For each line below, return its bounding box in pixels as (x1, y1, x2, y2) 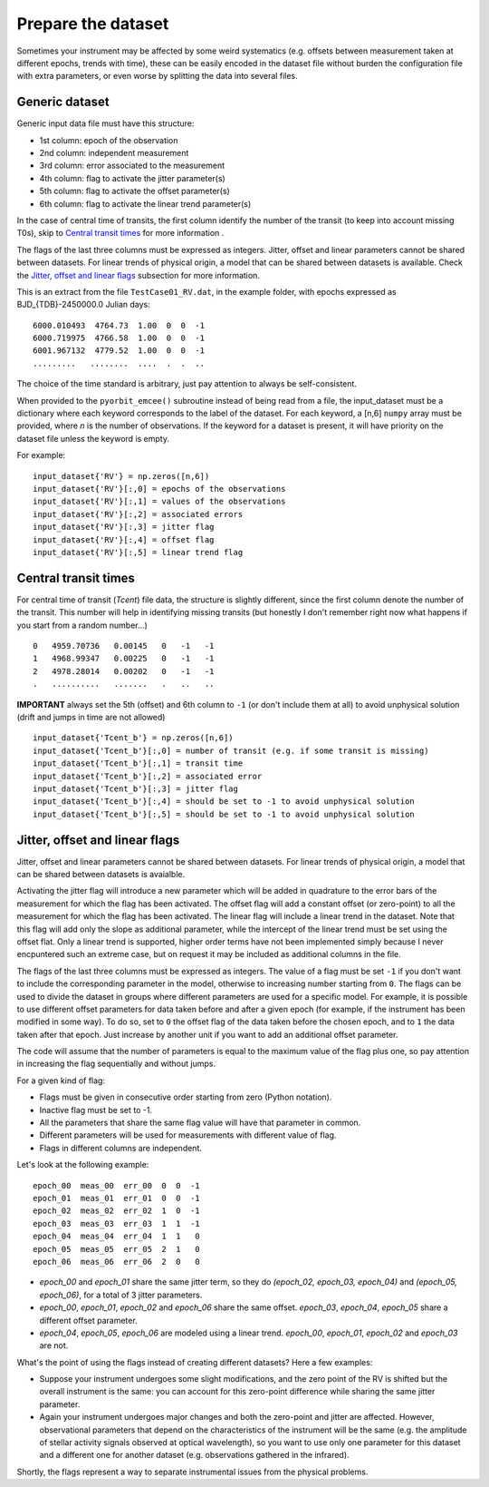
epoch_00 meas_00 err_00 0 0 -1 (33, 1180, 201, 1190)
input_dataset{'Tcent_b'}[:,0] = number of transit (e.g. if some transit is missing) (33, 745, 429, 756)
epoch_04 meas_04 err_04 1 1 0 (33, 1231, 201, 1242)
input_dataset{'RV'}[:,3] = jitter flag (33, 522, 215, 533)
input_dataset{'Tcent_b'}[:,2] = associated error (33, 771, 263, 781)
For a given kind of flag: (16, 1075, 106, 1086)
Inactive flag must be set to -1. (39, 1104, 153, 1115)
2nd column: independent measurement (39, 148, 189, 159)
